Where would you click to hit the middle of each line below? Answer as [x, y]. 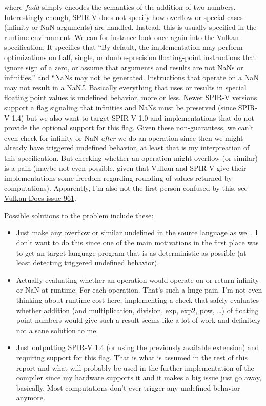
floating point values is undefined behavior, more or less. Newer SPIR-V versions [131, 97]
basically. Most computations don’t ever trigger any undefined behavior [128, 387]
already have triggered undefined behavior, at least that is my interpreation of [127, 148]
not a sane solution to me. [57, 330]
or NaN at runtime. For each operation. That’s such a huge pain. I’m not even [139, 290]
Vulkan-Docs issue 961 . [40, 198]
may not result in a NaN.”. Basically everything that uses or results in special [125, 87]
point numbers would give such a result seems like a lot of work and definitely [138, 320]
